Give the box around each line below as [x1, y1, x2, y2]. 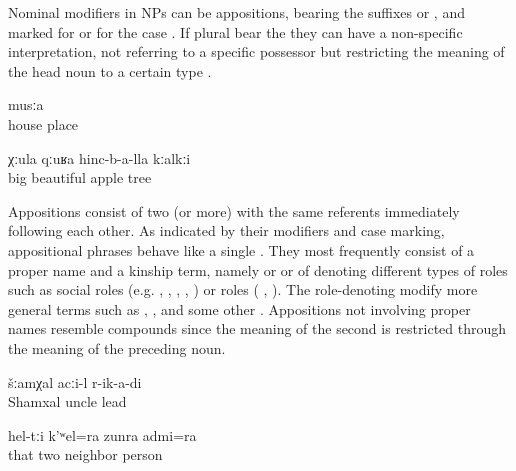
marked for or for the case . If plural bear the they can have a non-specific [8, 21, 463, 42]
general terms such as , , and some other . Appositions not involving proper [8, 298, 471, 319]
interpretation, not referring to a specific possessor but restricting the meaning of [8, 41, 505, 62]
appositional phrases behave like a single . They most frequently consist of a [8, 239, 475, 260]
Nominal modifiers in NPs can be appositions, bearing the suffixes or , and [8, 2, 465, 22]
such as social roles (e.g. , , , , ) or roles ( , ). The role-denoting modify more [8, 279, 478, 300]
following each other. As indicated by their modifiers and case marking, [8, 220, 445, 241]
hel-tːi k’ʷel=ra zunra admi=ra [8, 424, 197, 445]
